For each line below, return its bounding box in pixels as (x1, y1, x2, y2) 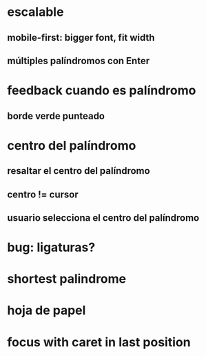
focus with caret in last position (7, 334, 191, 350)
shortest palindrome (7, 271, 127, 287)
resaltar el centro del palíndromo (7, 165, 150, 177)
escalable (7, 4, 64, 20)
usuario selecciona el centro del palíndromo (7, 212, 200, 224)
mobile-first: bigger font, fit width (7, 32, 155, 43)
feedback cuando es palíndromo (7, 83, 196, 99)
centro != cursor (7, 188, 79, 200)
